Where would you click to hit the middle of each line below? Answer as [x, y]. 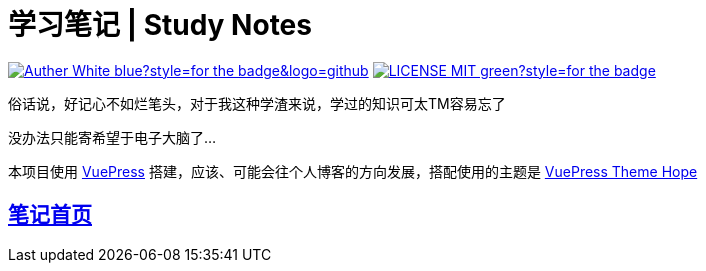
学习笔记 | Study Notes [160, 25]
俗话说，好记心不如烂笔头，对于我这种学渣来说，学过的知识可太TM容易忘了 [257, 103]
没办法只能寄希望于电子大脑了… [112, 137]
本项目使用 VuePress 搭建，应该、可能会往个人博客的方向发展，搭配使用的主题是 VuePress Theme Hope [353, 171]
